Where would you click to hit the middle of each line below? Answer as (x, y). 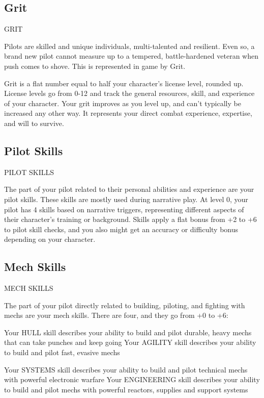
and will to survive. (34, 123)
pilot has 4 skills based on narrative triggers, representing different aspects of (124, 209)
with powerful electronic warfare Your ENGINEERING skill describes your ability (132, 379)
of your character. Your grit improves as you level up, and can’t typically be (123, 103)
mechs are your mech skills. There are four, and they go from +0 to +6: (116, 315)
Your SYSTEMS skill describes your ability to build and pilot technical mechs (126, 369)
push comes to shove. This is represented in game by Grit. (95, 66)
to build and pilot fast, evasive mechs (62, 352)
